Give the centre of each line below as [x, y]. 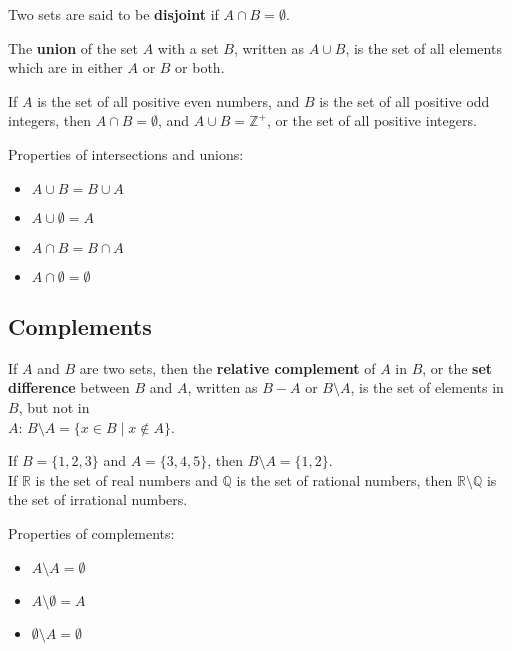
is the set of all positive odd [404, 100]
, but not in [54, 406]
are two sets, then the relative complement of [227, 367]
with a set [188, 47]
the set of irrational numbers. [98, 499]
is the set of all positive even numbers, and [168, 100]
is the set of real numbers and [126, 479]
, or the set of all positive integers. [371, 120]
